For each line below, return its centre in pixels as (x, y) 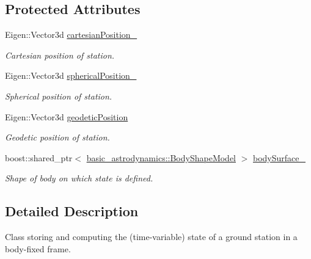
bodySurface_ (280, 157)
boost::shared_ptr (39, 157)
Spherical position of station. (59, 96)
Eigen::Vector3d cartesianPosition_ (71, 35)
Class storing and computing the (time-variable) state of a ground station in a (151, 237)
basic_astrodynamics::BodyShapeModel (161, 157)
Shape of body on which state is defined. (79, 178)
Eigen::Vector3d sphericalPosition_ (71, 75)
